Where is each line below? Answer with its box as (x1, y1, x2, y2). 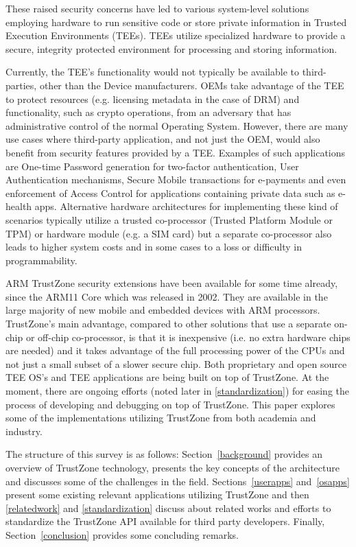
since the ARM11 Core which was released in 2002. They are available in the (5, 289, 328, 303)
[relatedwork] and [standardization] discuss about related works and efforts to (5, 500, 331, 515)
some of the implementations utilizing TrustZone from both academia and (5, 410, 316, 425)
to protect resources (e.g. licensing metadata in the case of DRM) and (5, 91, 300, 106)
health (5, 199, 32, 213)
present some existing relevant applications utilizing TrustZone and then (5, 487, 309, 502)
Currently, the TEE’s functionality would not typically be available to (5, 65, 299, 79)
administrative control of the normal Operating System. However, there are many (5, 118, 348, 132)
